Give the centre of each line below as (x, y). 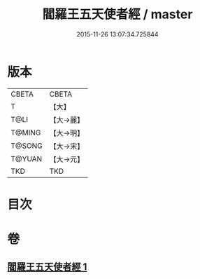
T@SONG (27, 146)
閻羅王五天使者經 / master (117, 14)
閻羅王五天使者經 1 (47, 267)
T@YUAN (27, 158)
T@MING (26, 132)
